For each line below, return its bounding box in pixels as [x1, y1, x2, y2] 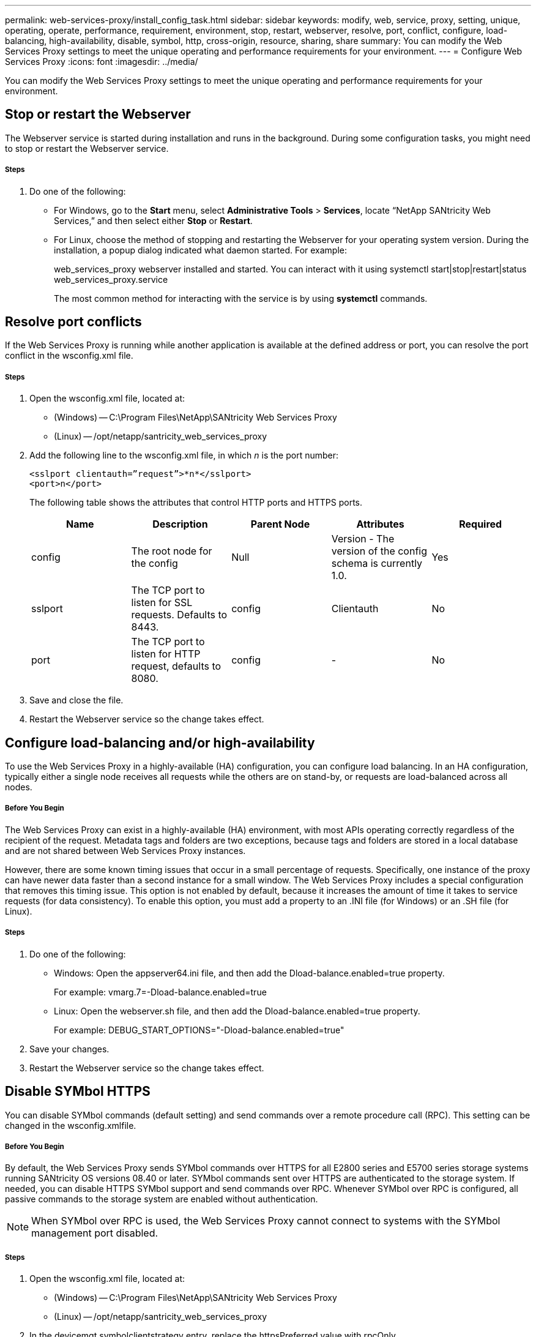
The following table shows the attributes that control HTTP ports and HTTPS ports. [29, 497, 363, 508]
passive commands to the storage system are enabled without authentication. [5, 1194, 318, 1205]
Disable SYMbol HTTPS [5, 1084, 151, 1099]
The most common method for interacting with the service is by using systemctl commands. [54, 293, 428, 304]
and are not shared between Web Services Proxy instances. [5, 845, 246, 856]
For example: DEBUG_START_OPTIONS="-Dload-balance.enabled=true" [54, 1024, 344, 1035]
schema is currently [331, 557, 423, 570]
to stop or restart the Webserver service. [5, 143, 169, 154]
